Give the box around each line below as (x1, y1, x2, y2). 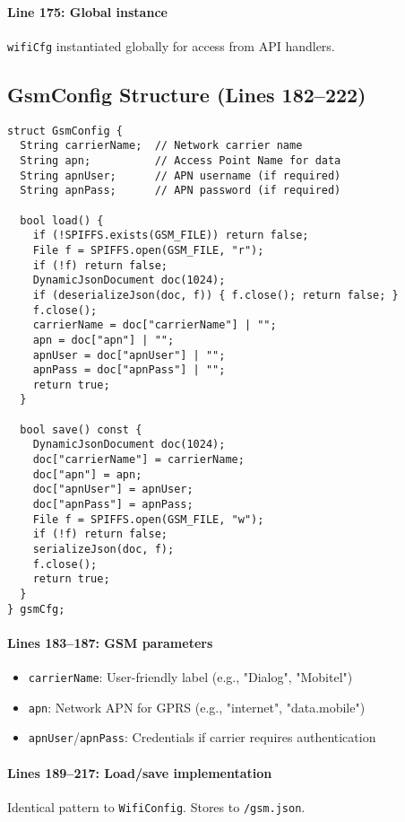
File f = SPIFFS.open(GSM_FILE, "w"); (32, 512, 264, 526)
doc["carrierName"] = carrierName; (32, 453, 245, 467)
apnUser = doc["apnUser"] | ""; (32, 348, 226, 362)
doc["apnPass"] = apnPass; (32, 498, 194, 512)
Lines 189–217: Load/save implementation (7, 763, 272, 782)
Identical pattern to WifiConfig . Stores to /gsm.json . (7, 797, 306, 816)
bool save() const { (20, 423, 142, 436)
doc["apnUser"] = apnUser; (32, 483, 194, 496)
